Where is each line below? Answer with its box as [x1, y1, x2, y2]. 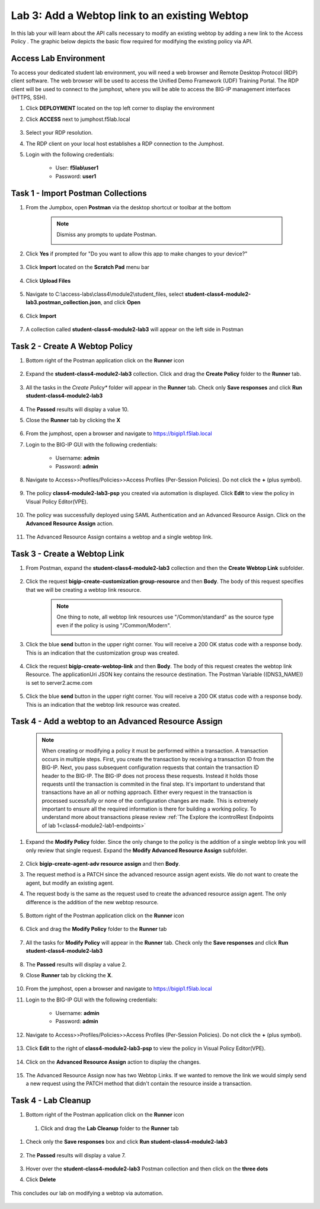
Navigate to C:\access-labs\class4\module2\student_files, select [25, 291, 184, 298]
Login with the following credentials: [25, 151, 114, 158]
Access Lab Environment [11, 53, 105, 63]
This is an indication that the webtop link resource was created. [25, 701, 181, 708]
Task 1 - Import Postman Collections [11, 188, 148, 198]
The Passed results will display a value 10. [25, 406, 129, 413]
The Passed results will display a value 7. [25, 1151, 126, 1159]
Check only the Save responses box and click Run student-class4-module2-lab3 [25, 1138, 228, 1146]
